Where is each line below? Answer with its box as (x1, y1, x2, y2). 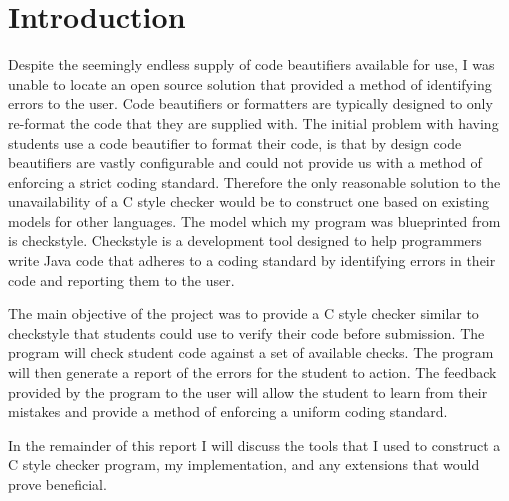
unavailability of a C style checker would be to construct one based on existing (8, 191, 490, 212)
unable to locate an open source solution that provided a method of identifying (8, 73, 492, 94)
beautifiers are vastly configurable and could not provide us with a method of (8, 152, 482, 173)
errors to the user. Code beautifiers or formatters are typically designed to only (8, 93, 493, 114)
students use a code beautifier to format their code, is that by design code (8, 132, 462, 153)
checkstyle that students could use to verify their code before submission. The (8, 322, 485, 343)
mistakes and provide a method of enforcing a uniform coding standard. (8, 401, 448, 422)
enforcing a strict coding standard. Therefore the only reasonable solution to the (8, 171, 501, 192)
